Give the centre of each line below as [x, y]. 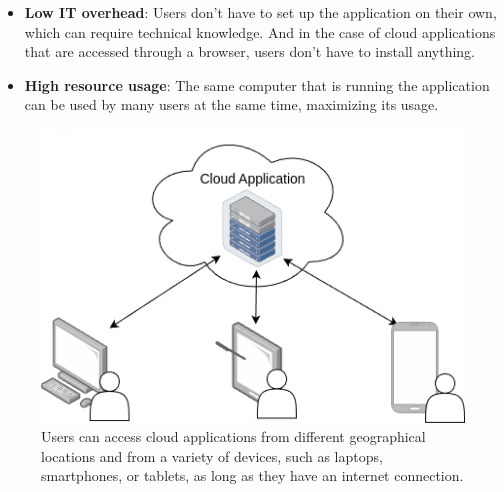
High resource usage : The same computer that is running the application [257, 84]
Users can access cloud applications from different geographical [233, 436]
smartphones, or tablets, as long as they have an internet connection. [252, 475]
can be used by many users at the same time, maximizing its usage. [231, 104]
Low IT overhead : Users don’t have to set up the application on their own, [260, 12]
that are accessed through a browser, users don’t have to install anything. [250, 51]
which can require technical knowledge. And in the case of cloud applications [260, 31]
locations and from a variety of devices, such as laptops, [212, 455]
